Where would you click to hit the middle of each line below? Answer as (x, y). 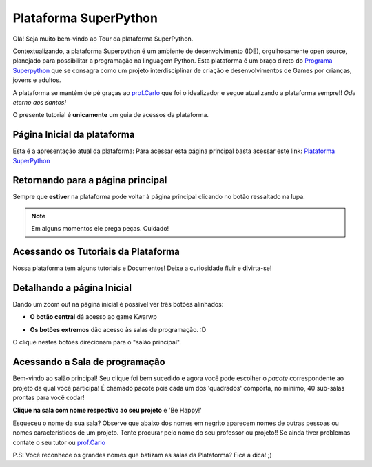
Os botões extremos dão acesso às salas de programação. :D (118, 329)
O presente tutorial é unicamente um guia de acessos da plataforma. (111, 115)
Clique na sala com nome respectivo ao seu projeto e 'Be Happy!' (107, 411)
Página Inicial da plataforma (74, 135)
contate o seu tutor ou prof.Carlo (59, 442)
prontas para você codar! (49, 397)
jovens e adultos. (37, 80)
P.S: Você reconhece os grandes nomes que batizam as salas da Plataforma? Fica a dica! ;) (142, 455)
